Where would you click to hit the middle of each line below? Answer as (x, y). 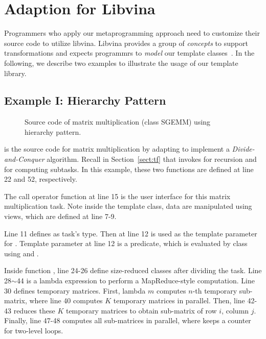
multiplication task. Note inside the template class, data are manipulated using (128, 206)
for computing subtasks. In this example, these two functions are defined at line (129, 169)
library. (15, 73)
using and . (21, 253)
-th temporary (215, 290)
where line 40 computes (66, 300)
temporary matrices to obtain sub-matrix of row (141, 310)
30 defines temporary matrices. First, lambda (75, 290)
